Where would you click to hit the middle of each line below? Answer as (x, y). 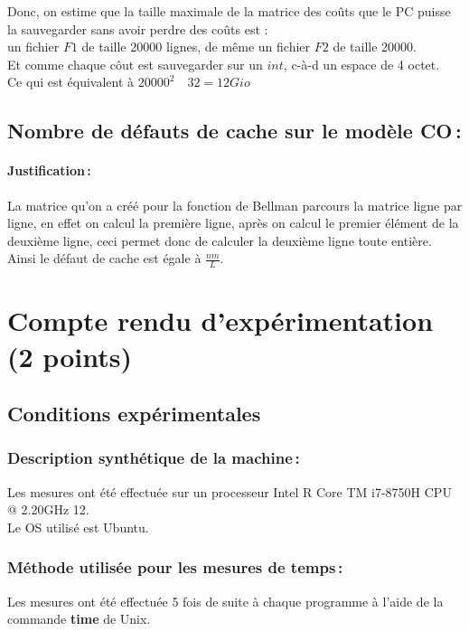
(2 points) (70, 356)
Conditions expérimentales (134, 414)
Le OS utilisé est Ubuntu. (78, 527)
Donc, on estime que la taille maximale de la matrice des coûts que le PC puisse (229, 11)
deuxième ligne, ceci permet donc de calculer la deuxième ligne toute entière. (220, 240)
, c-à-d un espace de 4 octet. (361, 64)
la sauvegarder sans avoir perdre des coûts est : (138, 28)
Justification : (49, 170)
